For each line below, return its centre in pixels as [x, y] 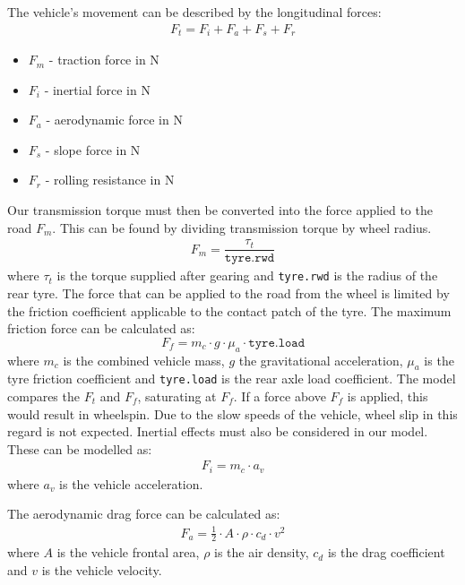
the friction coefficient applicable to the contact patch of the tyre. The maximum [229, 310]
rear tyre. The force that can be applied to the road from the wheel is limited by [228, 292]
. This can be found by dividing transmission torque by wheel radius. [242, 227]
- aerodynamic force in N [114, 120]
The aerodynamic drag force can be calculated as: [144, 514]
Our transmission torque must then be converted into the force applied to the [220, 210]
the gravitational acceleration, [321, 360]
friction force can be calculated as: [101, 328]
